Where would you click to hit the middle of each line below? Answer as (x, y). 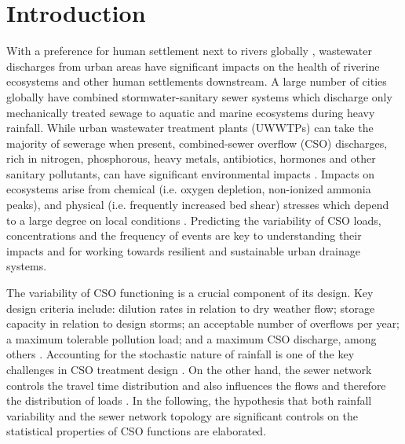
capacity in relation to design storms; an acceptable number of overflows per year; (203, 323)
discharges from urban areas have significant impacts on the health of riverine (193, 66)
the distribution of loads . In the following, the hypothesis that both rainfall (189, 400)
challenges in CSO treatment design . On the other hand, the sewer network (189, 369)
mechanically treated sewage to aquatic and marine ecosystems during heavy (191, 112)
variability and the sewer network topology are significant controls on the (182, 415)
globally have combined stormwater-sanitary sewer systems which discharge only (199, 96)
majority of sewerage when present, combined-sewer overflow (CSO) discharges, (197, 143)
